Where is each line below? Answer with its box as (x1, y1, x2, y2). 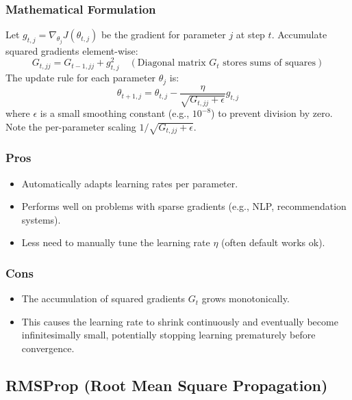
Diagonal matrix (137, 58, 206, 68)
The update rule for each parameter (5, 70, 156, 85)
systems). (21, 212, 61, 226)
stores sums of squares (223, 58, 316, 68)
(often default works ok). (221, 235, 325, 250)
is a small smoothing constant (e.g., (40, 106, 190, 120)
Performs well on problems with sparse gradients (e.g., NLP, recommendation (21, 199, 347, 213)
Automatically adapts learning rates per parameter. (21, 176, 238, 190)
